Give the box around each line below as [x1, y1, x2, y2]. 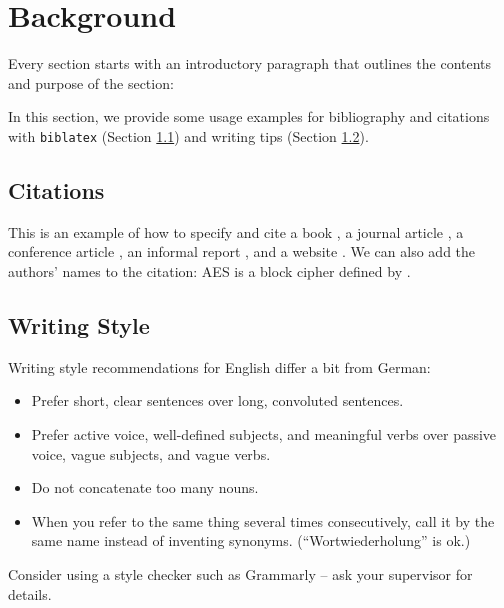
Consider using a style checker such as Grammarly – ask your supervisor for [8, 563, 473, 584]
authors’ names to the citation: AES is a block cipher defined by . [8, 260, 411, 281]
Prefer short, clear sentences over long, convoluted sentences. [31, 390, 404, 411]
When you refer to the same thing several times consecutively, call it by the [31, 510, 495, 531]
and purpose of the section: [8, 72, 174, 93]
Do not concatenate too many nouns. [31, 477, 259, 498]
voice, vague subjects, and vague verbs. [31, 443, 271, 464]
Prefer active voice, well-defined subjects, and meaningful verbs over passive [31, 423, 497, 444]
